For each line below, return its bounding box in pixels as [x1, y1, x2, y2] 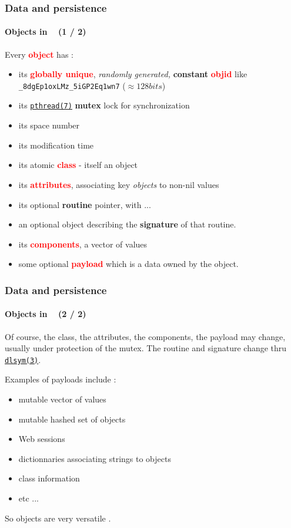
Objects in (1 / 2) [5, 25, 86, 38]
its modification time [18, 138, 94, 151]
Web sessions [18, 433, 65, 445]
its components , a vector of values [18, 237, 148, 250]
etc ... [18, 491, 39, 504]
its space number [18, 119, 80, 131]
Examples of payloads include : [5, 373, 116, 385]
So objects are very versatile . [5, 511, 111, 524]
